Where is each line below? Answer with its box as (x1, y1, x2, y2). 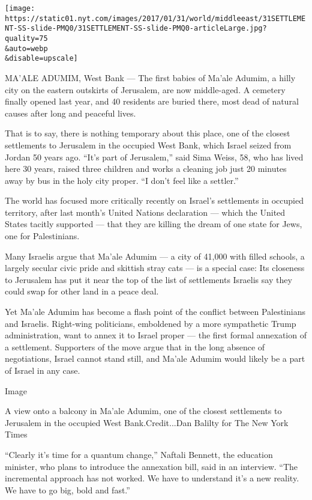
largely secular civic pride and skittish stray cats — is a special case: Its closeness (5, 261, 305, 274)
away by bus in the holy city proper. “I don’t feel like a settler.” (5, 174, 239, 186)
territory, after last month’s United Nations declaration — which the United (5, 206, 286, 218)
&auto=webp (5, 44, 48, 53)
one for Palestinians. (5, 230, 80, 242)
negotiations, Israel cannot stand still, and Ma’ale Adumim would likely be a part (5, 352, 305, 365)
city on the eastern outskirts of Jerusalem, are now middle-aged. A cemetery (5, 83, 286, 96)
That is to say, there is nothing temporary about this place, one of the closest (5, 127, 290, 139)
